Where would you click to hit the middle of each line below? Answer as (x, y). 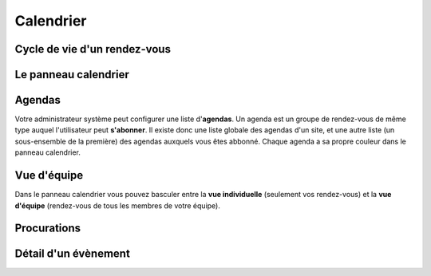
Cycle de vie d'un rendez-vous (93, 49)
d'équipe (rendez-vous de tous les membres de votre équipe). (118, 205)
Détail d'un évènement (73, 254)
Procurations (48, 229)
